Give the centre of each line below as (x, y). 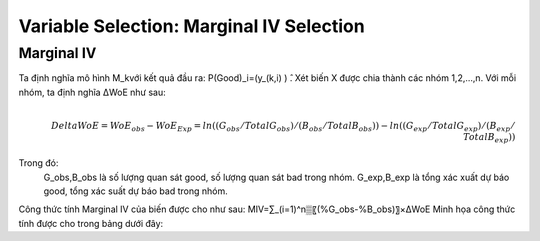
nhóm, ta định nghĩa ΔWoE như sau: (92, 92)
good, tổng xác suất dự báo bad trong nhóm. (136, 191)
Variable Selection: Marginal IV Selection (191, 26)
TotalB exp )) (489, 138)
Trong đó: (38, 163)
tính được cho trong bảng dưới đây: (91, 223)
